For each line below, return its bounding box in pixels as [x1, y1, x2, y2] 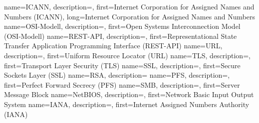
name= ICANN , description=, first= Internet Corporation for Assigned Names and [4, 1, 255, 11]
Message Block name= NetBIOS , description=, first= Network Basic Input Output [4, 89, 254, 100]
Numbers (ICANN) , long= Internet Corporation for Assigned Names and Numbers [4, 11, 256, 21]
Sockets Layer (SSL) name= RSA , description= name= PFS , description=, [4, 70, 230, 80]
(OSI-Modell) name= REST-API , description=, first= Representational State [4, 30, 237, 41]
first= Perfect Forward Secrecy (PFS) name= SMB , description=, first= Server [4, 79, 240, 90]
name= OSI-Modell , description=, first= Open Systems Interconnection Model [4, 21, 241, 31]
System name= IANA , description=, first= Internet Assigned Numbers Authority [4, 99, 250, 109]
